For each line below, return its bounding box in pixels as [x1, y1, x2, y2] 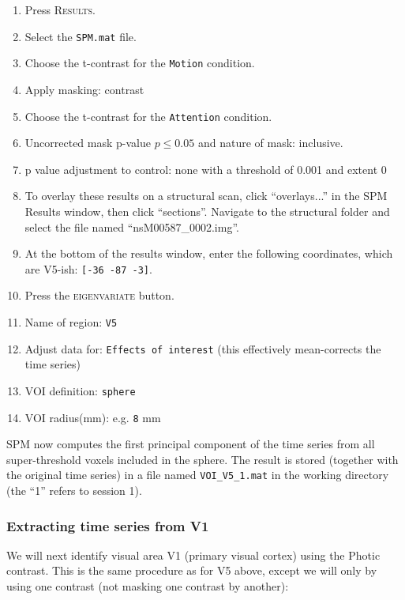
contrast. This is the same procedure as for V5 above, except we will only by [6, 562, 377, 579]
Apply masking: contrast [24, 81, 144, 97]
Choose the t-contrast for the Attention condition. [24, 108, 272, 124]
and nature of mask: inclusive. [197, 134, 343, 151]
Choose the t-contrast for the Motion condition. [24, 55, 255, 71]
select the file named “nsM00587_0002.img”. [24, 218, 239, 235]
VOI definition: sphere [24, 382, 136, 398]
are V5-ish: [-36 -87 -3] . [24, 260, 152, 277]
